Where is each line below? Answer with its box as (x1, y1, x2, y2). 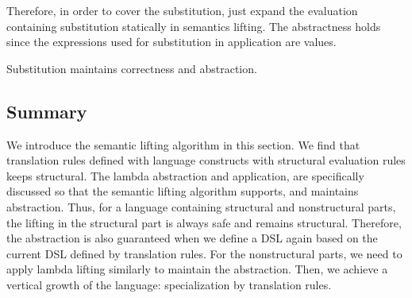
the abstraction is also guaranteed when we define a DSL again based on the (6, 230, 378, 246)
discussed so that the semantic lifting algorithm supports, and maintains (6, 183, 359, 199)
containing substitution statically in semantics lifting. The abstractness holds (6, 17, 381, 34)
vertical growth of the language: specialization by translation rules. (6, 276, 332, 292)
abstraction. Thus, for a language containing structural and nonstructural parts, (6, 198, 396, 215)
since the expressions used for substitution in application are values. (6, 33, 337, 50)
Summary (6, 99, 87, 123)
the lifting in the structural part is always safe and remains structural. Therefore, (6, 214, 402, 230)
